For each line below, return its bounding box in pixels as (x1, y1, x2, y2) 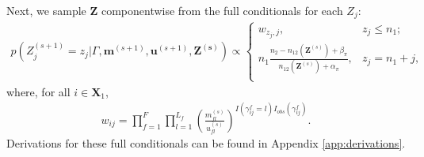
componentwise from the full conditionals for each (101, 2, 343, 18)
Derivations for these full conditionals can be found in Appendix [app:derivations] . (6, 134, 406, 151)
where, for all (6, 83, 71, 99)
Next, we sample (6, 2, 86, 18)
